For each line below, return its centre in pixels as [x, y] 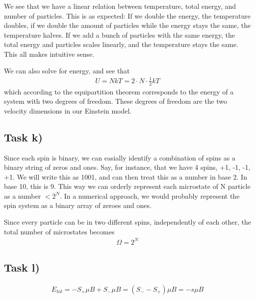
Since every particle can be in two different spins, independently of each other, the [127, 222]
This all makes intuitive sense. [49, 54]
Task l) [22, 267]
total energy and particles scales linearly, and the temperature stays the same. [121, 44]
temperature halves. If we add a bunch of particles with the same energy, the [119, 34]
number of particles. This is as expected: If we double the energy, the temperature [127, 15]
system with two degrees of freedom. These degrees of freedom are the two [116, 101]
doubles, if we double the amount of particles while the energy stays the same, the [127, 25]
